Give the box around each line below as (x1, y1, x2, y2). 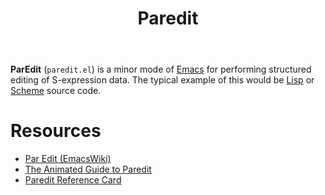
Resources (10, 120, 102, 142)
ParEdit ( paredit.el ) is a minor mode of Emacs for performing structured (10, 63, 312, 76)
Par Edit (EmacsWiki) (24, 153, 112, 165)
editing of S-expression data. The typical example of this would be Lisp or (10, 74, 315, 86)
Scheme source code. (10, 85, 102, 97)
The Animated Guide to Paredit (24, 163, 152, 176)
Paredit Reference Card (24, 174, 122, 186)
